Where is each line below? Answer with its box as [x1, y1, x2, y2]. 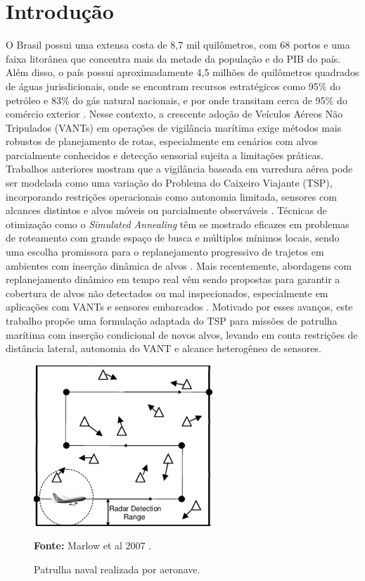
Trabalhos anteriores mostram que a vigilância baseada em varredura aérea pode [6, 161, 353, 176]
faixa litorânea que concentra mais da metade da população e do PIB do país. [6, 51, 341, 65]
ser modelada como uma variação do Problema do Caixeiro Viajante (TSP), [6, 175, 333, 190]
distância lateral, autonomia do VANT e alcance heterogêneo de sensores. [6, 341, 321, 356]
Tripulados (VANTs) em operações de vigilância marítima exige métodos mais [6, 120, 342, 135]
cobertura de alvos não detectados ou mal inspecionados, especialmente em [6, 285, 328, 300]
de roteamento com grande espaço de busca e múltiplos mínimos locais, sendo [6, 230, 340, 245]
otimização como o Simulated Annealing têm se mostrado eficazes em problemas [6, 216, 350, 231]
